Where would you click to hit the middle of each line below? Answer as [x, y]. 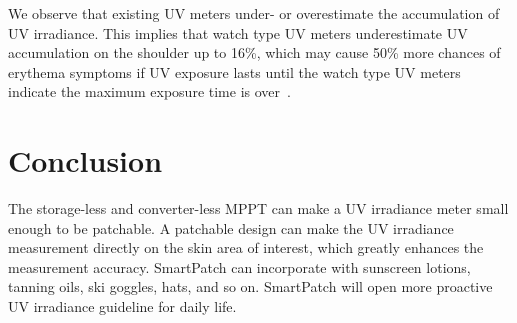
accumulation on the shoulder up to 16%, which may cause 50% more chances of [254, 52]
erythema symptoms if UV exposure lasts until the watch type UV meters [234, 71]
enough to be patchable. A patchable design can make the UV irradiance [231, 227]
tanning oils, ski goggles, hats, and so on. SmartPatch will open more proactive [250, 286]
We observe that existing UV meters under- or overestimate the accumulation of [254, 13]
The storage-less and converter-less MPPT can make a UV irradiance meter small [258, 208]
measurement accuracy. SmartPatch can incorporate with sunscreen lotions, [239, 266]
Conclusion [85, 160]
